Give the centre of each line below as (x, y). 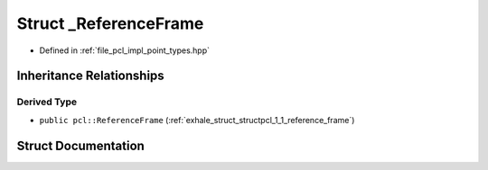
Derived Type (47, 102)
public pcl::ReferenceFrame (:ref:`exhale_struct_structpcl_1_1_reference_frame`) (197, 120)
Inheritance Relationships (90, 76)
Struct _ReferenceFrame (110, 23)
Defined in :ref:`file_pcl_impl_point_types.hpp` (125, 50)
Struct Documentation (80, 145)
